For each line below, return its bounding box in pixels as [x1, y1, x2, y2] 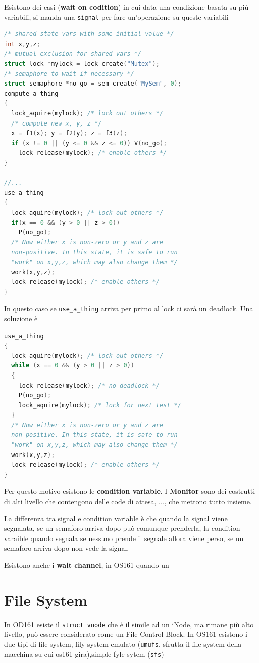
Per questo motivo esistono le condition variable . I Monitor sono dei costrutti [4, 486, 255, 496]
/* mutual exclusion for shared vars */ [4, 50, 142, 58]
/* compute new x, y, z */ [11, 119, 102, 127]
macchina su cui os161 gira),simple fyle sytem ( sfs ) [4, 648, 164, 659]
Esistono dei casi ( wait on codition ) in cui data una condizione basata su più [4, 2, 249, 12]
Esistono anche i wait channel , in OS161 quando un [4, 560, 169, 570]
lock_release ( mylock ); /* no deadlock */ [18, 382, 160, 389]
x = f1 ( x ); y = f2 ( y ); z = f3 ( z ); [11, 130, 127, 137]
